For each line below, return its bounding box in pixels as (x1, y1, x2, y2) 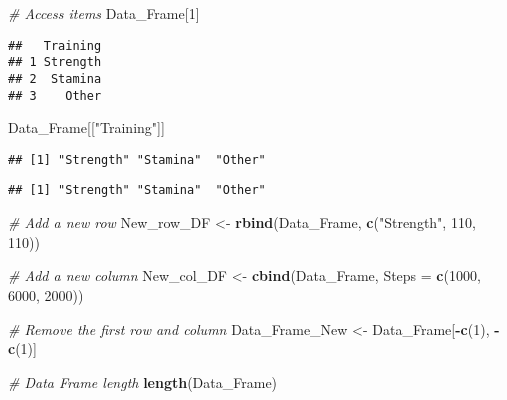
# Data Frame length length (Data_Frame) (8, 371, 278, 392)
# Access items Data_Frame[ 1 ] (8, 3, 200, 23)
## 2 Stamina (8, 71, 102, 86)
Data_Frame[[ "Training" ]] (8, 117, 165, 138)
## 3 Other (8, 88, 102, 103)
